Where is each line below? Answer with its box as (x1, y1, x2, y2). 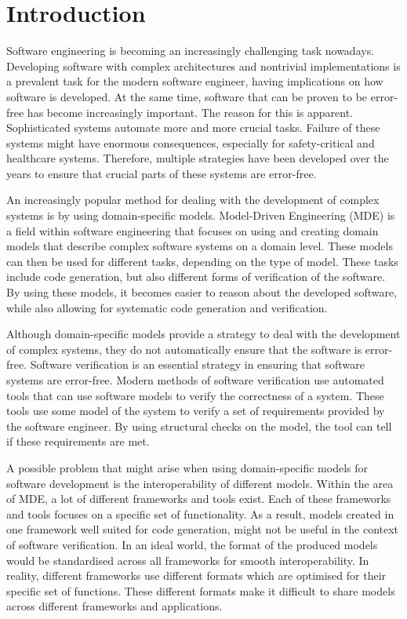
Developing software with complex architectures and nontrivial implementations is (6, 57, 401, 74)
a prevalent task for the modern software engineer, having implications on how (6, 73, 383, 89)
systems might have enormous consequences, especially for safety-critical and (6, 134, 375, 151)
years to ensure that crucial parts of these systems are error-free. (6, 165, 317, 181)
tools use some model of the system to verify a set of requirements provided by (6, 402, 385, 419)
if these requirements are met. (6, 433, 150, 450)
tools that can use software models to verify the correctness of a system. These (6, 387, 384, 403)
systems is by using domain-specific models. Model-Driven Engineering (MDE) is (6, 207, 395, 224)
